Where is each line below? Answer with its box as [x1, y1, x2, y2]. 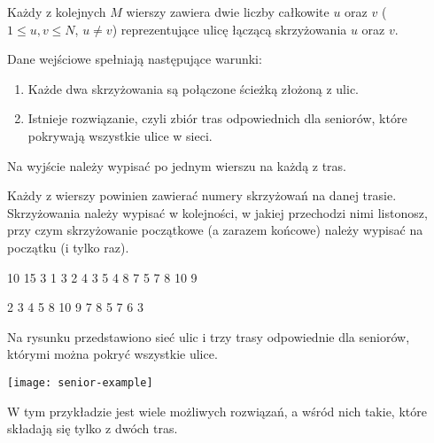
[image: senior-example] [7, 376, 153, 389]
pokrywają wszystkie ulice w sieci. [27, 126, 213, 144]
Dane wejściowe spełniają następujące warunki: [7, 50, 262, 68]
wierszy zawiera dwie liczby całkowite [126, 3, 329, 20]
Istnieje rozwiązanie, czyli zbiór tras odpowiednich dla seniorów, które [27, 109, 407, 128]
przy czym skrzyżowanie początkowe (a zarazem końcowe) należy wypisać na [7, 221, 423, 239]
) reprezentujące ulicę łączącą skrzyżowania [112, 19, 347, 38]
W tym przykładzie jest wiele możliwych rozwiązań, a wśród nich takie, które [7, 401, 427, 420]
